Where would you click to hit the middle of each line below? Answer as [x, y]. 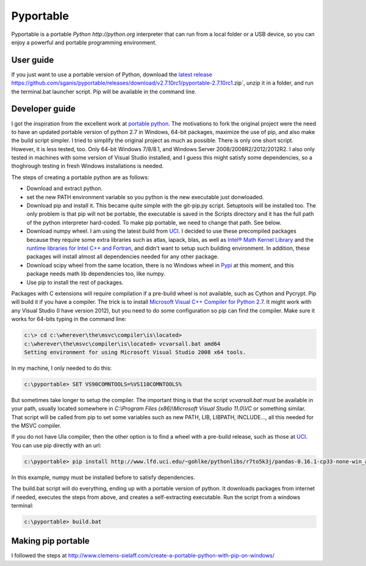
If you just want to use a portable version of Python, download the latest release [112, 74]
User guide [33, 60]
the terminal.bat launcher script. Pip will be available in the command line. [104, 91]
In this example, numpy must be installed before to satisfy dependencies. [103, 477]
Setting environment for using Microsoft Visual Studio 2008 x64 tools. [135, 352]
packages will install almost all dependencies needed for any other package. [123, 256]
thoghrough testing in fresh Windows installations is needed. [88, 166]
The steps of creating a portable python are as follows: [80, 177]
